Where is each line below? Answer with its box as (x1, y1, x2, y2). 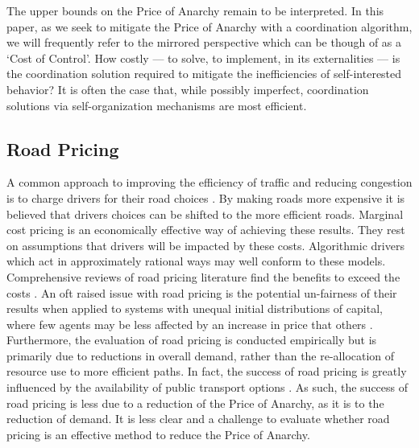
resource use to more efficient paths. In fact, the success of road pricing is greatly (6, 363, 407, 380)
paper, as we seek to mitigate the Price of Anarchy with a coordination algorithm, (6, 18, 413, 35)
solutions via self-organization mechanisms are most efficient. (6, 97, 307, 113)
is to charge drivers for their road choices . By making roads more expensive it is (6, 189, 405, 206)
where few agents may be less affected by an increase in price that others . (6, 315, 373, 332)
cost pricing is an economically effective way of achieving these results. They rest (6, 221, 405, 238)
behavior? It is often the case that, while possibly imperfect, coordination (6, 80, 369, 97)
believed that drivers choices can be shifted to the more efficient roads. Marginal (6, 205, 404, 222)
